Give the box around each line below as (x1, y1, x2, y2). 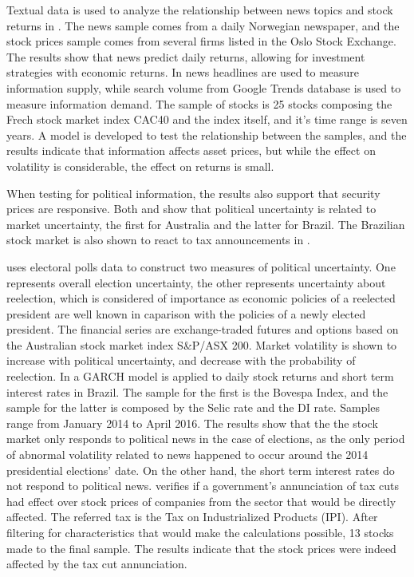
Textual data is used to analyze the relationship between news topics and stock (6, 2, 393, 18)
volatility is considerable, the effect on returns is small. (6, 157, 274, 174)
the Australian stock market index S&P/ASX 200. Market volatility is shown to (6, 336, 397, 353)
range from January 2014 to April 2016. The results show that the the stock (6, 414, 378, 431)
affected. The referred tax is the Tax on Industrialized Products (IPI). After (6, 508, 378, 525)
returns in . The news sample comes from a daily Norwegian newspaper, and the (6, 17, 400, 34)
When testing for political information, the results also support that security (6, 184, 380, 201)
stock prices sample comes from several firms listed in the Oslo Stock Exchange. (6, 33, 396, 49)
